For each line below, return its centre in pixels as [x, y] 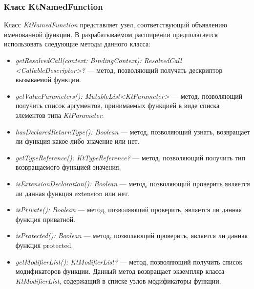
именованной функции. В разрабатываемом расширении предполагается [111, 34]
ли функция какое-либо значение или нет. [77, 141]
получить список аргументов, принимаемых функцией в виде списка [117, 105]
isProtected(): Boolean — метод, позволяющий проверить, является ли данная [131, 235]
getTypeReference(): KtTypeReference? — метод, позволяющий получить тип [130, 157]
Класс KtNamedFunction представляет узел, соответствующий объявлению [116, 25]
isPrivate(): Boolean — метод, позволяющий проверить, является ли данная [129, 210]
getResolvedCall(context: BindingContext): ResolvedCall [98, 60]
